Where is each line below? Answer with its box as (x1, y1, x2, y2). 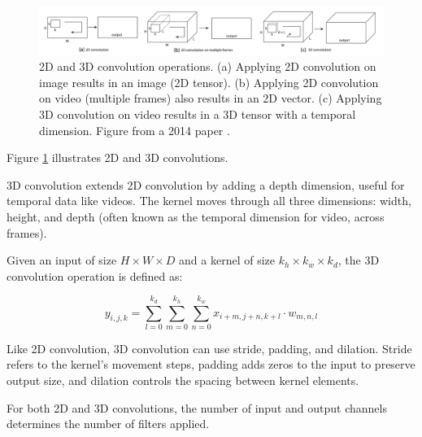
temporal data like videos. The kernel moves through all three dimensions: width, (7, 192, 411, 209)
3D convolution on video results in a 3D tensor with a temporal (39, 106, 356, 122)
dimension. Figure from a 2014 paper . (39, 121, 230, 138)
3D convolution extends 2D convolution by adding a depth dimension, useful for (7, 176, 405, 193)
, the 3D (337, 251, 380, 269)
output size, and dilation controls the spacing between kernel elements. (7, 372, 359, 389)
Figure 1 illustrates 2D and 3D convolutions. (7, 149, 228, 166)
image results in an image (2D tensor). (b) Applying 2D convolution (39, 73, 379, 90)
